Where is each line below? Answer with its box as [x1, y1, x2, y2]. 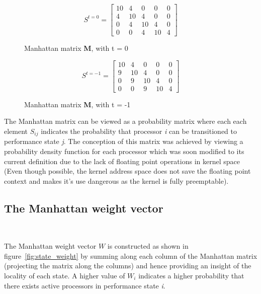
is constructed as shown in [107, 241, 189, 251]
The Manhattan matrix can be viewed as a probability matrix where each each [4, 116, 247, 126]
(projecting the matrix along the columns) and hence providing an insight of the [4, 260, 251, 271]
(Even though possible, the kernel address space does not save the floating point [4, 166, 251, 176]
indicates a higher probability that [138, 270, 244, 281]
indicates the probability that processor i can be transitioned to [41, 126, 237, 136]
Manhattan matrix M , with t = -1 [24, 99, 131, 109]
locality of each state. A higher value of [4, 270, 125, 281]
